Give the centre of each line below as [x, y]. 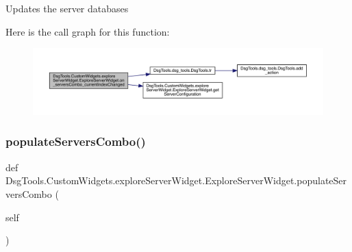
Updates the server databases [67, 8]
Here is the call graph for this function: [88, 31]
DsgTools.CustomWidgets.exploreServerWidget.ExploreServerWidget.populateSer [176, 180]
